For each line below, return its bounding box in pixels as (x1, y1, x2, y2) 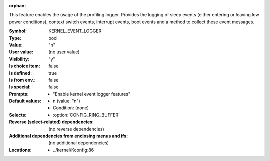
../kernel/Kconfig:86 (53, 147, 94, 153)
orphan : (9, 3, 26, 8)
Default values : (9, 98, 42, 104)
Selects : (9, 112, 27, 118)
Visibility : (9, 56, 30, 62)
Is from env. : (9, 77, 36, 83)
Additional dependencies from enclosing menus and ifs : (9, 133, 128, 139)
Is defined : (9, 70, 32, 76)
